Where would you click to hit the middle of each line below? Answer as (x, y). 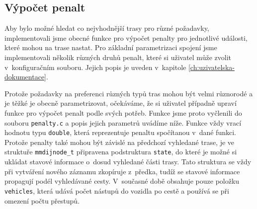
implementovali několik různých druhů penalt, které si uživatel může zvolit (118, 57)
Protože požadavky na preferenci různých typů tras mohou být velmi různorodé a (129, 93)
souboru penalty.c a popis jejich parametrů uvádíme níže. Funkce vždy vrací (123, 122)
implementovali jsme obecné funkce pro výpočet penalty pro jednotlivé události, (126, 37)
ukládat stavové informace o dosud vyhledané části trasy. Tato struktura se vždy (128, 162)
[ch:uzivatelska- (211, 67)
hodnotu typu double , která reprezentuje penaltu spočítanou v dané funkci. (120, 132)
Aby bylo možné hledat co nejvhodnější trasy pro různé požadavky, (107, 28)
